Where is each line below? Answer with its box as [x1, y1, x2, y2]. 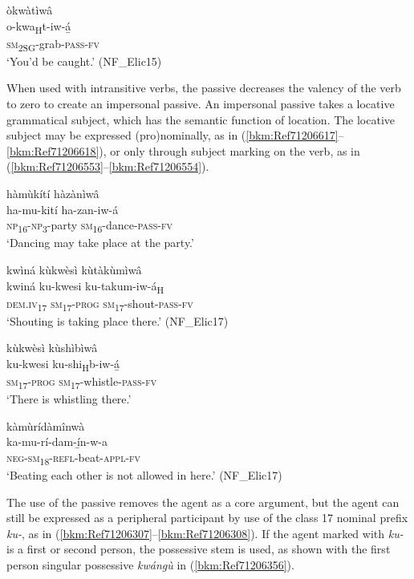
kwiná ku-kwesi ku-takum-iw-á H [6, 277, 164, 296]
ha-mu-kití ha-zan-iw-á [6, 200, 119, 217]
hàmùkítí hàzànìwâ [6, 185, 99, 201]
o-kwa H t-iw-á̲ [6, 17, 71, 36]
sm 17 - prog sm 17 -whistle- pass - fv [6, 373, 157, 391]
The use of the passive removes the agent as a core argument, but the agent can [6, 493, 400, 510]
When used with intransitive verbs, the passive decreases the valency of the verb [6, 79, 401, 96]
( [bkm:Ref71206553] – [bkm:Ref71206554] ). [6, 158, 209, 175]
